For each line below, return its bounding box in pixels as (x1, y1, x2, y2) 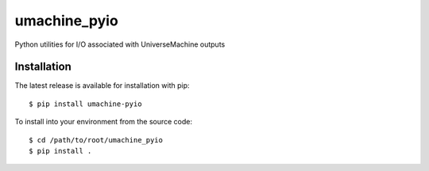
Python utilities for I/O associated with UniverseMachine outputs (14, 40, 226, 49)
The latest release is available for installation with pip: (14, 81, 190, 90)
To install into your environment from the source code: (14, 117, 193, 127)
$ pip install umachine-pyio (29, 99, 142, 108)
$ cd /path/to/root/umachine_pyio (29, 135, 163, 144)
